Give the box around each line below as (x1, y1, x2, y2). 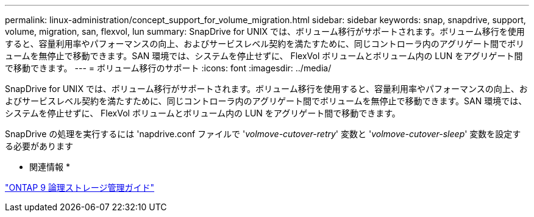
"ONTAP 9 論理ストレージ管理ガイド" (5, 182, 155, 193)
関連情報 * (29, 162, 70, 172)
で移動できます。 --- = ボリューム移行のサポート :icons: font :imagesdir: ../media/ (5, 63, 332, 73)
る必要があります (5, 141, 73, 151)
